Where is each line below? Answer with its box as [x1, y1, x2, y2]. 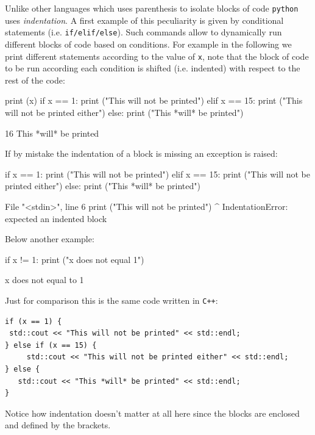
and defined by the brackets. [5, 419, 111, 431]
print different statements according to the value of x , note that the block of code [5, 49, 309, 62]
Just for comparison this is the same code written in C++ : [5, 293, 218, 306]
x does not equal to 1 [5, 273, 84, 286]
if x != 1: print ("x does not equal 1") [5, 253, 144, 265]
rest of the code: [5, 73, 65, 86]
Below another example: [5, 232, 94, 245]
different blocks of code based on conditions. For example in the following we [5, 37, 292, 50]
